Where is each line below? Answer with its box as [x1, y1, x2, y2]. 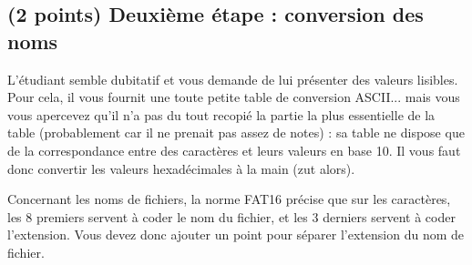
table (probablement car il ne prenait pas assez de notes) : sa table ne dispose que [7, 123, 465, 142]
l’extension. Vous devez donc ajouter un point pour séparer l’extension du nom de [7, 225, 465, 244]
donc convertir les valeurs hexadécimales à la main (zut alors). [7, 158, 355, 178]
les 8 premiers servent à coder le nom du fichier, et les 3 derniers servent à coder [7, 207, 456, 226]
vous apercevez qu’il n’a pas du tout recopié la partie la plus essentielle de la [7, 105, 436, 124]
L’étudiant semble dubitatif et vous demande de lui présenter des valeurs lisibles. [7, 69, 458, 88]
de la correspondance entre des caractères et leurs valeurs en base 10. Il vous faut [7, 140, 461, 159]
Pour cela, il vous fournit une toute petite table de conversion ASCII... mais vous [7, 87, 460, 107]
